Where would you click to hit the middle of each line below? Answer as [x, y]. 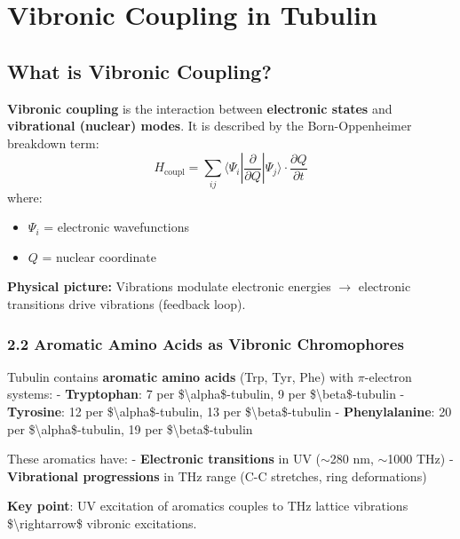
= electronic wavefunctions [117, 227]
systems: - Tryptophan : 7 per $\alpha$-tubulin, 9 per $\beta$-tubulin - [206, 394]
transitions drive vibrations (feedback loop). [127, 304]
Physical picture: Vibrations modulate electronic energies [169, 286]
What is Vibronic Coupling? [139, 71]
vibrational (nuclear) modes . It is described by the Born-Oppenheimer [210, 126]
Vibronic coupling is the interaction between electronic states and [200, 108]
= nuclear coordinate [99, 256]
